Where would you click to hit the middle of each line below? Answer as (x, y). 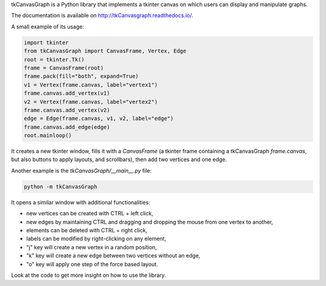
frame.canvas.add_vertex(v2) (67, 110)
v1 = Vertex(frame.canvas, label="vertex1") (91, 85)
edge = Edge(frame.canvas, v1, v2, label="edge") (99, 119)
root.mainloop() (48, 135)
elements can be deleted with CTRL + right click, (87, 230)
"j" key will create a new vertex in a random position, (91, 247)
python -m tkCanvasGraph (61, 186)
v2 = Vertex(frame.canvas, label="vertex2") (91, 102)
